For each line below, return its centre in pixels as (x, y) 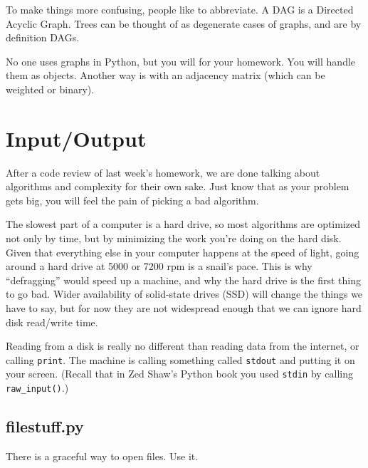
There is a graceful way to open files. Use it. (102, 456)
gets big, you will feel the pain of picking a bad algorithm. (132, 200)
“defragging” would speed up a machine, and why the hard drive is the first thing (183, 280)
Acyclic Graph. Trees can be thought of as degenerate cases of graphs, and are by (184, 23)
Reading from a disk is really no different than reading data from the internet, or (183, 346)
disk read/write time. (52, 322)
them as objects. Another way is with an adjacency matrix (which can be (165, 75)
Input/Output (76, 138)
